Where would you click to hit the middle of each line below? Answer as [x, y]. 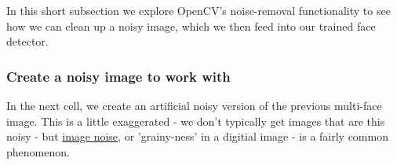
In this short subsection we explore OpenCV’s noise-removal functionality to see [198, 10]
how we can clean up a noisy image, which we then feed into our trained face [191, 26]
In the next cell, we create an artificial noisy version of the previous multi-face [194, 105]
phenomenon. [38, 151]
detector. [27, 41]
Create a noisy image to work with [118, 76]
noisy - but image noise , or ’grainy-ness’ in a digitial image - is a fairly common [197, 136]
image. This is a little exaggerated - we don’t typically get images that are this [196, 121]
